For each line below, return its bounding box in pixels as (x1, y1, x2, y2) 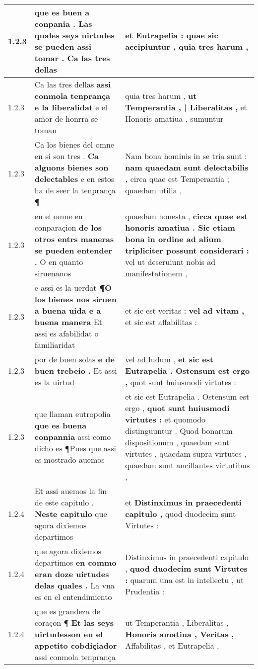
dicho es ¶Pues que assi (34, 442, 116, 454)
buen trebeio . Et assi (34, 365, 117, 376)
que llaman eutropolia (34, 408, 111, 419)
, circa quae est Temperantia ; (125, 173, 229, 184)
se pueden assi (34, 41, 92, 52)
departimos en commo (34, 557, 117, 568)
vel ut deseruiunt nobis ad (125, 256, 216, 267)
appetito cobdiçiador (34, 640, 117, 651)
